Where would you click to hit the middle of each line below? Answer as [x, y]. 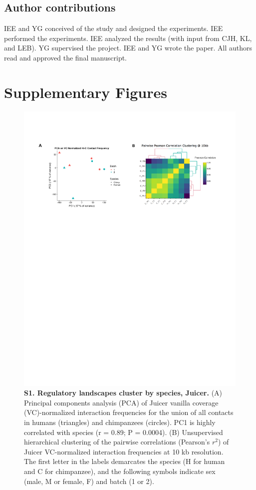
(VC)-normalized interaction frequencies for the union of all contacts [129, 412]
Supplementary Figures [86, 92]
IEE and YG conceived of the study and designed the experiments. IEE [114, 28]
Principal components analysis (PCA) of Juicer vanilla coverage [121, 402]
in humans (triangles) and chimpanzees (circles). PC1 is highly [120, 422]
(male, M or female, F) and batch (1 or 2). [89, 481]
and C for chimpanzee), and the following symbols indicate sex [120, 471]
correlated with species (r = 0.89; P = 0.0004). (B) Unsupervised [124, 432]
